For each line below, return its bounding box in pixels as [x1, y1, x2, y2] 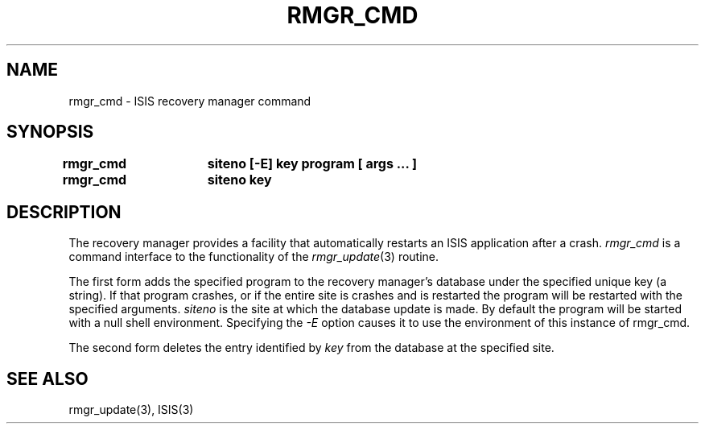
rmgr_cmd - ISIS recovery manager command [68, 93, 311, 108]
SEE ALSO [6, 368, 89, 389]
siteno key [207, 172, 272, 188]
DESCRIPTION [6, 201, 122, 222]
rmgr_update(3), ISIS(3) [68, 403, 194, 417]
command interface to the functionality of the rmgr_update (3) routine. [68, 250, 439, 264]
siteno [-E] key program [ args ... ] [207, 155, 418, 172]
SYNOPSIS [6, 122, 94, 143]
